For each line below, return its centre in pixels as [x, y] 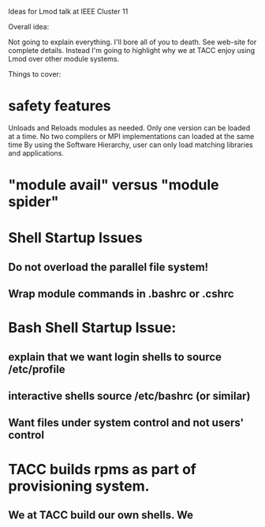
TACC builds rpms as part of [103, 469]
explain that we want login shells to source [115, 357]
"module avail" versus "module [114, 185]
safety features [60, 106]
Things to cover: [35, 74]
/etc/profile [37, 369]
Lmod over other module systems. [64, 59]
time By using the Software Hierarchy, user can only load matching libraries [131, 145]
